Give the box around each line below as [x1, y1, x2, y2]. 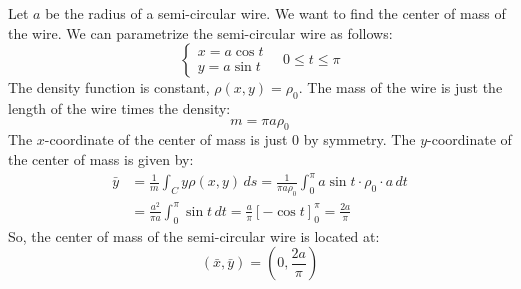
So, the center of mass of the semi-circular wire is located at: [8, 225, 380, 246]
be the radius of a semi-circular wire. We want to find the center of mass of [45, 3, 506, 23]
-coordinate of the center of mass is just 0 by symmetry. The [44, 129, 416, 150]
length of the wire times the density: [8, 97, 231, 118]
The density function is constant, [8, 77, 210, 98]
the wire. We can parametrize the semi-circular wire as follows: [8, 22, 393, 43]
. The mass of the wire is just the [298, 77, 503, 98]
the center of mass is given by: [8, 148, 194, 169]
